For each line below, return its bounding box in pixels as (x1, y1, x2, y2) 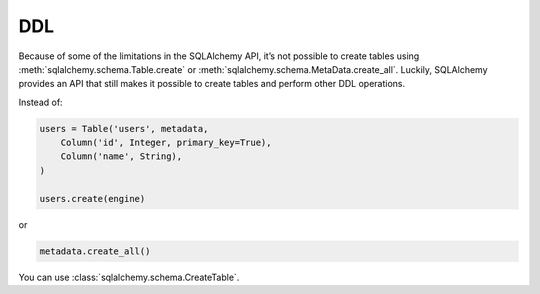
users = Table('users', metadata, (39, 123, 209, 134)
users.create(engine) (39, 193, 146, 204)
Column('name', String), (60, 151, 183, 162)
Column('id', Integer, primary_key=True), (60, 137, 272, 149)
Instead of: (18, 96, 64, 108)
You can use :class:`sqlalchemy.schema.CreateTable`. (18, 271, 240, 283)
